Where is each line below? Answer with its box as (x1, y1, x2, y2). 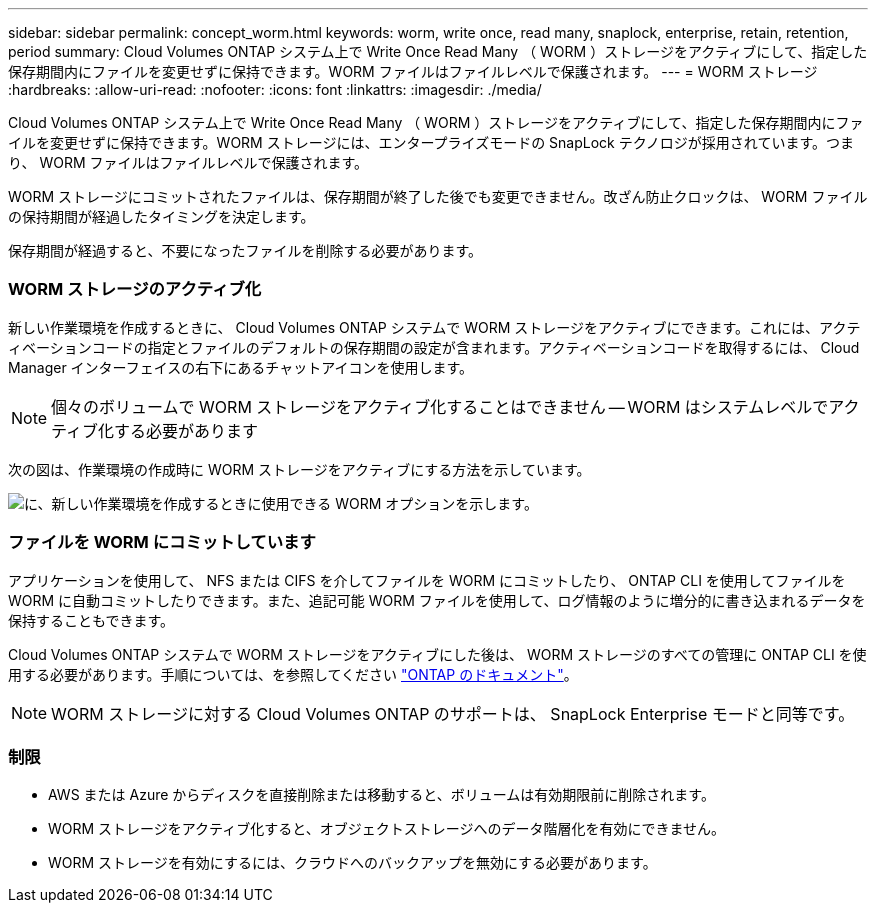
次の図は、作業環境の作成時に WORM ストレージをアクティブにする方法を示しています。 (8, 460, 591, 478)
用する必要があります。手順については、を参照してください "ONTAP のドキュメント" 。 (8, 665, 578, 683)
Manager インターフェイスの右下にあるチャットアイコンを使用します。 (8, 358, 474, 376)
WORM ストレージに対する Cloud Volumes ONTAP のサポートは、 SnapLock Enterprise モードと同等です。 (51, 703, 855, 724)
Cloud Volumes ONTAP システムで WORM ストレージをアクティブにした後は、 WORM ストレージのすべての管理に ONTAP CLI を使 (8, 645, 867, 663)
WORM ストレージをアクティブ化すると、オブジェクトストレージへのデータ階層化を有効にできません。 (48, 820, 726, 838)
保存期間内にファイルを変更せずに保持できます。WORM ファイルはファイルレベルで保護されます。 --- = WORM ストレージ (8, 63, 818, 80)
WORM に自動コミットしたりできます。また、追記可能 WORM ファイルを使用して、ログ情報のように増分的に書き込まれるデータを (8, 591, 866, 609)
